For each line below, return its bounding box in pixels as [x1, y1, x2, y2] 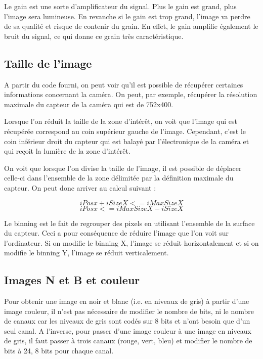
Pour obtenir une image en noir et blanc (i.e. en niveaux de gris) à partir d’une [4, 296, 249, 306]
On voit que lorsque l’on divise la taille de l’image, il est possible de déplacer [4, 162, 242, 173]
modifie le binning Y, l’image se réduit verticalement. [4, 247, 169, 258]
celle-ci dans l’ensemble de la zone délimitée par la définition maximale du [4, 172, 234, 183]
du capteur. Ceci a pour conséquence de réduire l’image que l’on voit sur [4, 228, 229, 238]
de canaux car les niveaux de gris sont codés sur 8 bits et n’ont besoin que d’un [4, 316, 250, 326]
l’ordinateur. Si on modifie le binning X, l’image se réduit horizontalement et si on [4, 237, 259, 248]
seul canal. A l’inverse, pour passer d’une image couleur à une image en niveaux [4, 325, 251, 336]
